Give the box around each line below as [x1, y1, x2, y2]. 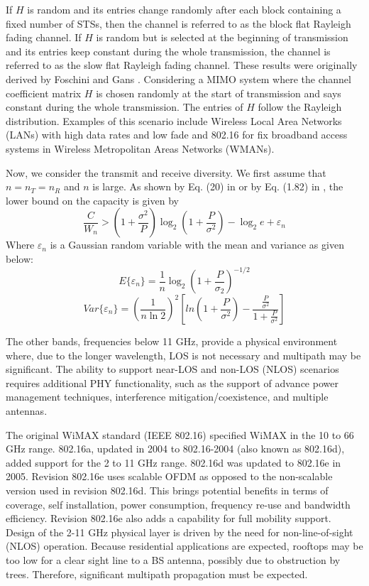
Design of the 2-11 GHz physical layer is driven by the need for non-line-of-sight [6, 524, 353, 539]
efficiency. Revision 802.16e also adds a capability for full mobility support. [6, 511, 331, 526]
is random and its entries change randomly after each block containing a [27, 2, 341, 16]
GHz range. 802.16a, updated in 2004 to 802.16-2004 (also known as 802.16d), [6, 441, 345, 456]
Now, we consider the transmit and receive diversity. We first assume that [6, 165, 326, 180]
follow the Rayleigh [258, 99, 342, 114]
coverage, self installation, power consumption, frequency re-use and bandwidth [6, 497, 351, 511]
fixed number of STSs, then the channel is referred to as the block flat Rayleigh [6, 16, 351, 31]
